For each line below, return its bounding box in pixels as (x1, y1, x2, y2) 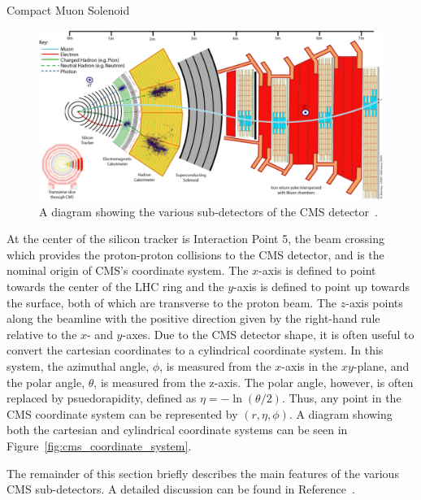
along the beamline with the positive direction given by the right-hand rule (7, 310, 380, 327)
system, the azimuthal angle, (7, 358, 150, 375)
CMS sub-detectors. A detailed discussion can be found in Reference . (7, 480, 355, 498)
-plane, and (353, 358, 410, 375)
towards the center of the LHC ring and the (7, 278, 224, 295)
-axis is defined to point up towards (233, 278, 410, 295)
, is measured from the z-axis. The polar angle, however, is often (93, 373, 414, 390)
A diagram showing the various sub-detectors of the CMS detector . (39, 202, 378, 220)
